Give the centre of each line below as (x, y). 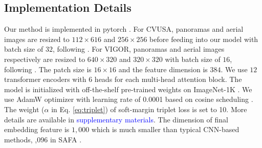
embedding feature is (37, 129)
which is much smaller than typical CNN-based (165, 129)
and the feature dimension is (163, 69)
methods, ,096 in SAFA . (43, 139)
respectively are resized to (45, 59)
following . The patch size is (48, 69)
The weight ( (24, 109)
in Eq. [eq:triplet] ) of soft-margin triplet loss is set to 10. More (149, 109)
